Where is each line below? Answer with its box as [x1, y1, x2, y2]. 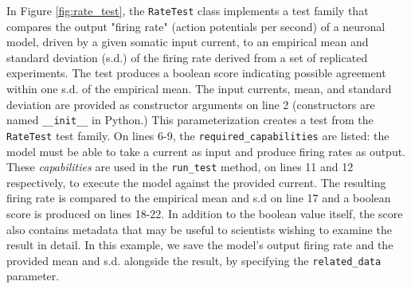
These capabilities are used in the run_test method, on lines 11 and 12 [6, 158, 354, 175]
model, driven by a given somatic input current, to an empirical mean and [6, 33, 369, 50]
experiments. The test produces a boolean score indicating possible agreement [6, 64, 386, 81]
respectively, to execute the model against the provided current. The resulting [6, 174, 386, 190]
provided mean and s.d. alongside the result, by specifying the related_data [6, 252, 382, 268]
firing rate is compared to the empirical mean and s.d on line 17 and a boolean [6, 189, 391, 206]
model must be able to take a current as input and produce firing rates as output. [6, 143, 406, 159]
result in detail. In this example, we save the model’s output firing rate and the [6, 236, 393, 253]
